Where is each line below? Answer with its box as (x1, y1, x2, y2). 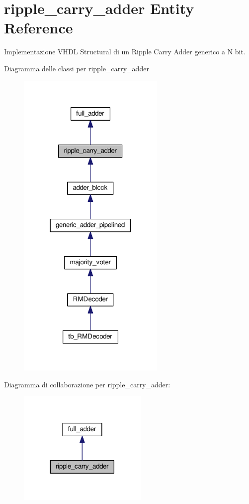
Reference (4, 17, 73, 38)
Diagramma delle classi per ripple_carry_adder (4, 63, 149, 73)
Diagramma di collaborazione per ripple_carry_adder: (4, 379, 170, 389)
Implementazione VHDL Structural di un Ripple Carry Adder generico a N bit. (4, 46, 246, 57)
